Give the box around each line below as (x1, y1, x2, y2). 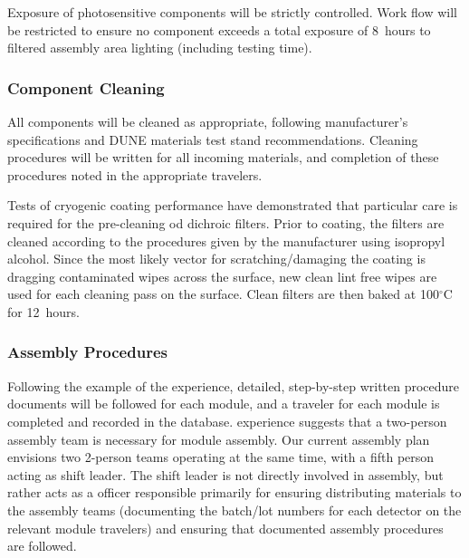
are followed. (7, 536, 77, 555)
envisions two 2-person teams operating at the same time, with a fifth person (7, 447, 435, 467)
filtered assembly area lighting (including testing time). (7, 38, 312, 57)
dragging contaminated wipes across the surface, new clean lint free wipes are (7, 266, 437, 285)
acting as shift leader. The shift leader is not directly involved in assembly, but (7, 465, 444, 484)
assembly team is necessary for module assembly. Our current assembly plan (7, 429, 430, 448)
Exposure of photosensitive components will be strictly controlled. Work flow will (7, 3, 457, 21)
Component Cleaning (7, 76, 165, 99)
